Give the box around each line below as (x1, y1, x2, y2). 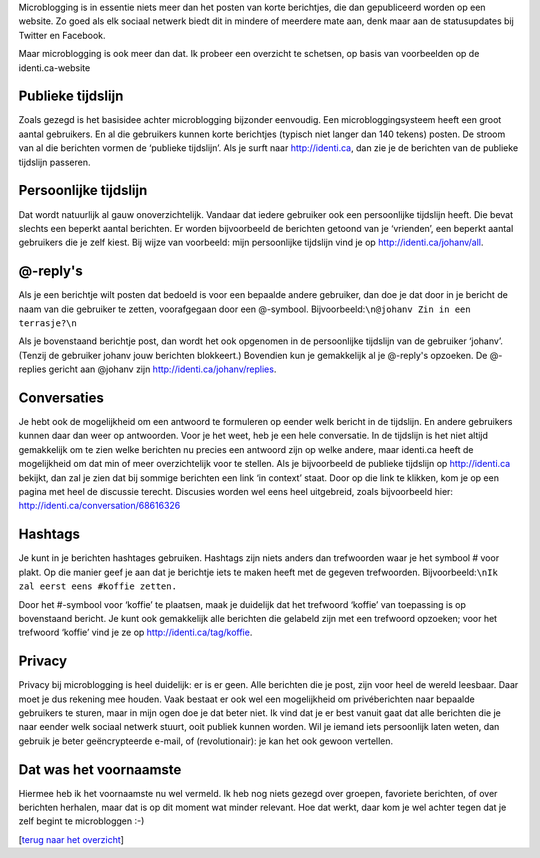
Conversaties (18, 390, 105, 406)
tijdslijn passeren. (18, 156, 91, 168)
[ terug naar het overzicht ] (18, 833, 125, 845)
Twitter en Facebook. (18, 29, 106, 41)
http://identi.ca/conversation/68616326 (18, 500, 181, 512)
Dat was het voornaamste (18, 761, 182, 778)
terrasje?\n (18, 318, 77, 329)
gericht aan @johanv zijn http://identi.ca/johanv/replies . (48, 363, 277, 375)
